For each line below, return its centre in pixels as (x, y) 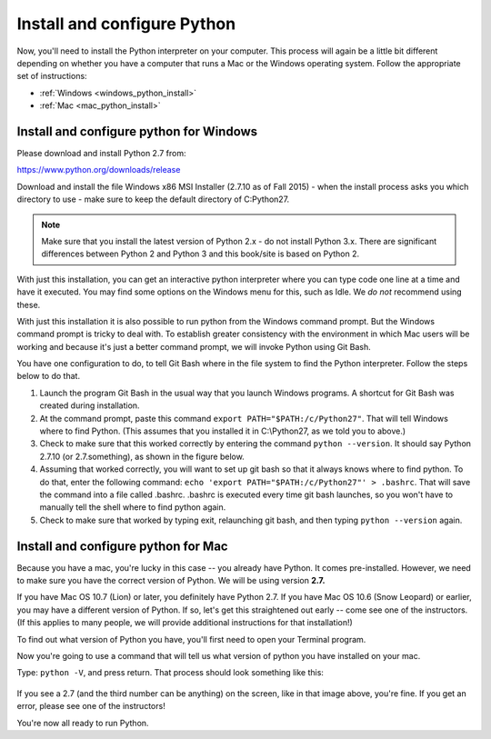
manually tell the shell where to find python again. (133, 507)
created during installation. (90, 405)
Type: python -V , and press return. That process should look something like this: (170, 673)
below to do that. (49, 376)
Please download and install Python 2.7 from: (101, 154)
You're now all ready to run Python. (83, 723)
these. (29, 305)
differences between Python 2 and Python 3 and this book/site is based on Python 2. (200, 254)
